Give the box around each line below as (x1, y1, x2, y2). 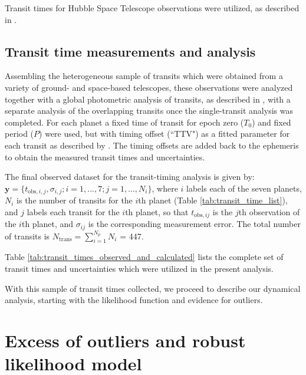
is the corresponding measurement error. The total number (88, 218, 301, 230)
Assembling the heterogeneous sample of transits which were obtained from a (5, 70, 283, 82)
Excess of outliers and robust (5, 328, 246, 353)
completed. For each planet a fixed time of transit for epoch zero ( (5, 116, 244, 128)
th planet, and (21, 218, 74, 230)
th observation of (238, 205, 300, 218)
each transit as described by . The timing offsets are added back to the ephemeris (5, 139, 299, 151)
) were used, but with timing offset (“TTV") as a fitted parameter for (39, 127, 290, 140)
